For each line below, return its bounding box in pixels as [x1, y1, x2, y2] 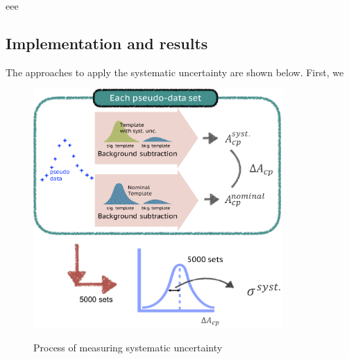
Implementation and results [6, 32, 208, 53]
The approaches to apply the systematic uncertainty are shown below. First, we [6, 64, 344, 79]
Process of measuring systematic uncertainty [33, 340, 223, 355]
